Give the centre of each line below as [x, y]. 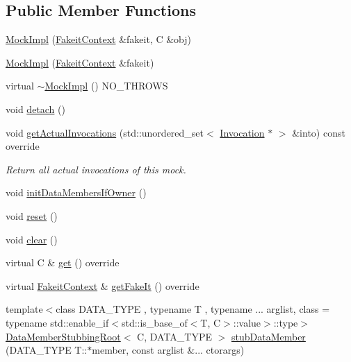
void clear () [32, 239]
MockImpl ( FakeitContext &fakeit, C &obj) [99, 39]
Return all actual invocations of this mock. [96, 169]
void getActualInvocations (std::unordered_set [105, 132]
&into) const [319, 132]
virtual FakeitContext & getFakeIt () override [103, 285]
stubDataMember [268, 336]
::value [247, 322]
